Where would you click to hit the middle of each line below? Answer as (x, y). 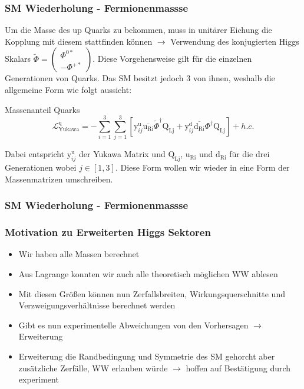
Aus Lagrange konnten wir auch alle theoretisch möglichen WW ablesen (148, 273)
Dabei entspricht (35, 154)
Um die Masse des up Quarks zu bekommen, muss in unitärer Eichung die (138, 30)
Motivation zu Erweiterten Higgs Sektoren (108, 232)
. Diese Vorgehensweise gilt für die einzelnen (172, 59)
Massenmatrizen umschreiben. (59, 179)
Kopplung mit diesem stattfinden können (79, 41)
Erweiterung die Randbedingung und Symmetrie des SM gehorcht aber (147, 356)
